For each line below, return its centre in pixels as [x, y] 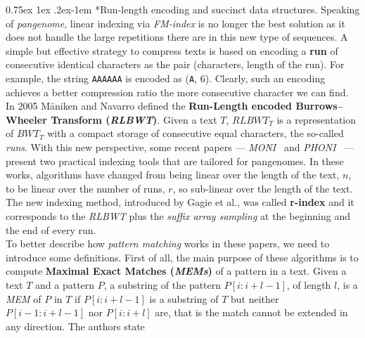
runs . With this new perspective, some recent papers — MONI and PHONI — [180, 147]
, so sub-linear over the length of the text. [263, 188]
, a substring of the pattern [162, 284]
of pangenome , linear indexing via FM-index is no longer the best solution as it [175, 23]
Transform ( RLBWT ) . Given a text [134, 119]
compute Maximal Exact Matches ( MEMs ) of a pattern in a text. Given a [176, 271]
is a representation [316, 119]
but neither [255, 298]
